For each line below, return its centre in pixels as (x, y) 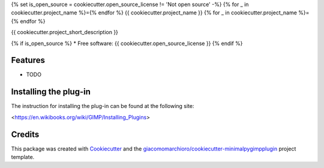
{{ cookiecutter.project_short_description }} (64, 32)
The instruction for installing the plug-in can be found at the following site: (103, 106)
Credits (25, 134)
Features (28, 60)
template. (23, 157)
